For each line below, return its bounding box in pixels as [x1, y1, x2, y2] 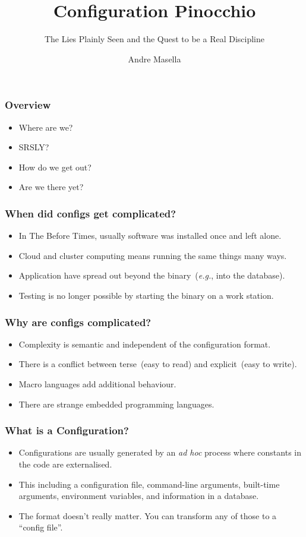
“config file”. [18, 521, 63, 533]
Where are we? [18, 121, 73, 133]
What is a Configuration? [5, 423, 129, 438]
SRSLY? [18, 141, 49, 153]
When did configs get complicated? [5, 206, 176, 220]
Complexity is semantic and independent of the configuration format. [18, 337, 271, 350]
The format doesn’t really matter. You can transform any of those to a [18, 509, 277, 522]
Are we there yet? [18, 181, 84, 193]
